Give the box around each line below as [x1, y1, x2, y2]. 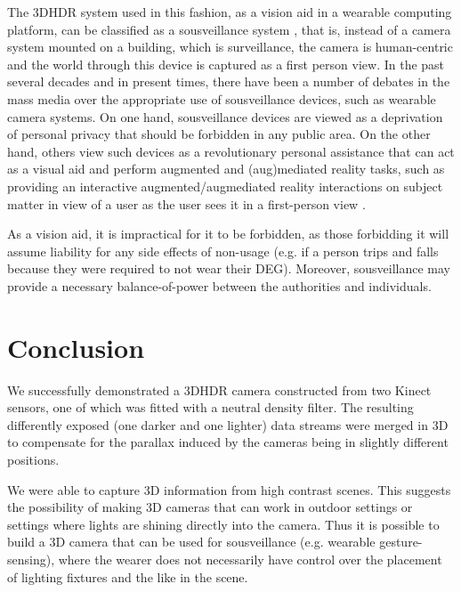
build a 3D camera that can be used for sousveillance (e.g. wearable [7, 532, 376, 551]
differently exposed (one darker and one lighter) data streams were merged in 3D [7, 415, 449, 434]
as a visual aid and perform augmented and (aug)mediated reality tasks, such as [7, 159, 445, 178]
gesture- [379, 532, 423, 551]
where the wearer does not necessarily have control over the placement [58, 549, 442, 568]
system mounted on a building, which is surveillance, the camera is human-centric [7, 37, 453, 56]
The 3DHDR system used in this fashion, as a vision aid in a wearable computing [7, 3, 452, 20]
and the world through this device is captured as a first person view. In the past [7, 54, 445, 73]
